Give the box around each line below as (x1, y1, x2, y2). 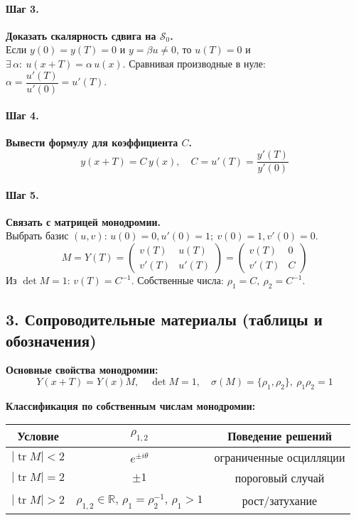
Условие (17, 428, 59, 445)
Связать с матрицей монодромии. (6, 214, 161, 229)
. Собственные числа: (131, 273, 224, 288)
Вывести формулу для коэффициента (6, 135, 178, 150)
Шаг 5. (6, 187, 39, 202)
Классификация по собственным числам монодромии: (6, 398, 256, 413)
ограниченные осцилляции (214, 449, 345, 466)
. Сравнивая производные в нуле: (122, 55, 266, 70)
